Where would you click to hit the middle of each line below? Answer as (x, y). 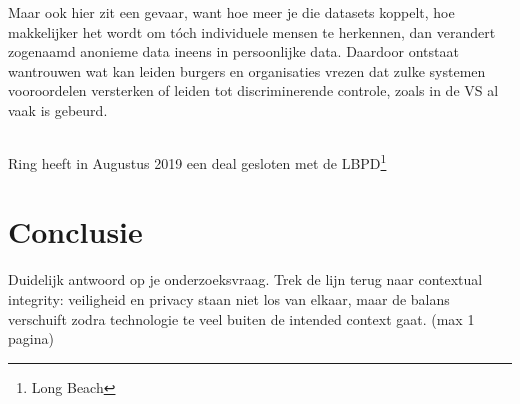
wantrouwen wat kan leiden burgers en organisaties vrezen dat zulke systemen (247, 70)
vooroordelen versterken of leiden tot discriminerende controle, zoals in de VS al (253, 90)
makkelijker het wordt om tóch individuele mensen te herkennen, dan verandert (252, 31)
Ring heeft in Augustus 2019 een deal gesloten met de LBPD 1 (197, 161)
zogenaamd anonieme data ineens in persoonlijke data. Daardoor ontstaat (233, 51)
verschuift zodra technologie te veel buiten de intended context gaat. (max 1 (241, 318)
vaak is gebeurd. (58, 109)
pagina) (31, 338)
